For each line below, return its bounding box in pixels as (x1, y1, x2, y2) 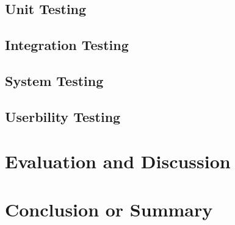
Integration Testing (5, 35, 129, 54)
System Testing (5, 71, 104, 90)
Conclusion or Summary (5, 196, 213, 221)
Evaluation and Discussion (5, 149, 231, 174)
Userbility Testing (5, 107, 121, 126)
